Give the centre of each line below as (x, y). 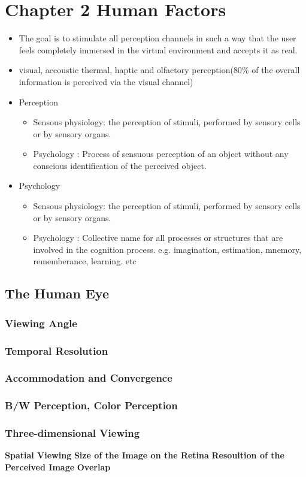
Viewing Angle (41, 323)
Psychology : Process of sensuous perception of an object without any (161, 154)
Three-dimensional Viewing (72, 433)
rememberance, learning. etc (85, 261)
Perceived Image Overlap (58, 467)
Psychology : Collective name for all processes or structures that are (158, 238)
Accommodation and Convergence (89, 378)
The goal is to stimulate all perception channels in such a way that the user (157, 38)
